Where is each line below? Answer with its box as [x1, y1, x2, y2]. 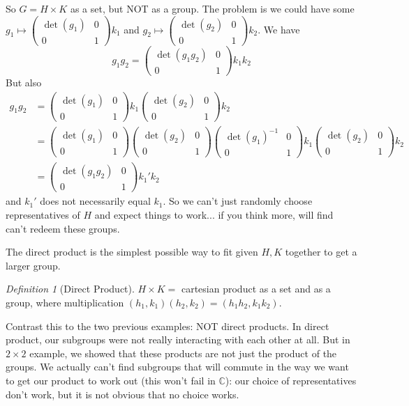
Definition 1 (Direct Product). [6, 281, 135, 296]
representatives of [6, 208, 80, 221]
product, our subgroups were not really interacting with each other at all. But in [6, 332, 350, 347]
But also [6, 75, 42, 89]
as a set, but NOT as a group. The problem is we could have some [70, 1, 355, 15]
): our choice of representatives [225, 373, 357, 387]
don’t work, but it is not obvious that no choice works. [6, 387, 239, 401]
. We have [258, 22, 300, 36]
